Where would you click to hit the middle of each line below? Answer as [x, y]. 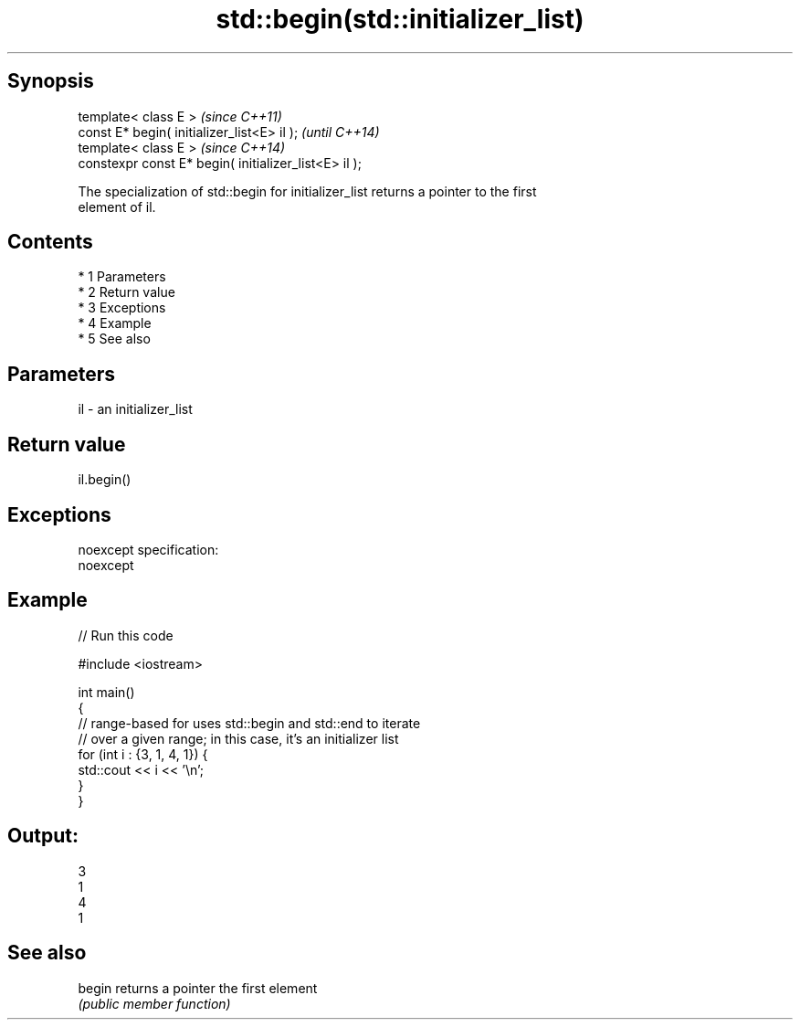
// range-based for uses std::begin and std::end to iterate [249, 723]
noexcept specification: [148, 549]
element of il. [117, 206]
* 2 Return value [126, 292]
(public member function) [154, 1003]
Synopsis [51, 81]
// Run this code [126, 635]
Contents [50, 242]
